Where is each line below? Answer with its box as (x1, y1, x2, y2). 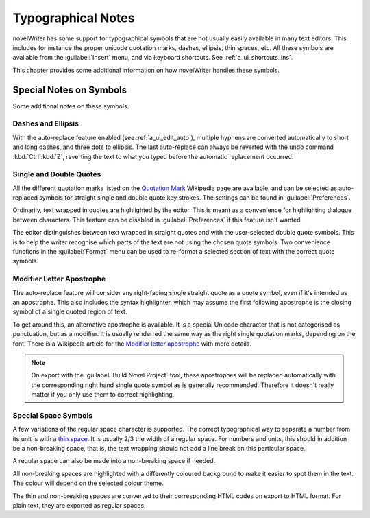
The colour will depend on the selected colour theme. (12, 479, 164, 487)
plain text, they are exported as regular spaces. (12, 501, 147, 509)
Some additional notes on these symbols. (12, 102, 129, 110)
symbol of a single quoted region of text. (12, 307, 127, 316)
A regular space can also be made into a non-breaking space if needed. (12, 457, 216, 465)
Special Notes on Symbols (12, 84, 127, 95)
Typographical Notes (12, 10, 135, 25)
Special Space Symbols (12, 410, 92, 420)
